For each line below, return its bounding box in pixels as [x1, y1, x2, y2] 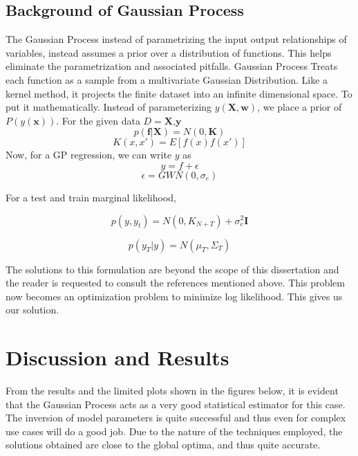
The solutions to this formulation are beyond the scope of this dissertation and [6, 262, 339, 276]
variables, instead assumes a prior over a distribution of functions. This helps [6, 45, 332, 60]
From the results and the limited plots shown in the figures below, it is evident [6, 383, 339, 398]
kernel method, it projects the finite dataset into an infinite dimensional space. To [6, 86, 352, 100]
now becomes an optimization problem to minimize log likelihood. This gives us [6, 289, 343, 303]
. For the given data [56, 113, 140, 127]
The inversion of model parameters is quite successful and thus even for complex [6, 410, 346, 425]
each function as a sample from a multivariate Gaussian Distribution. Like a [6, 72, 328, 86]
